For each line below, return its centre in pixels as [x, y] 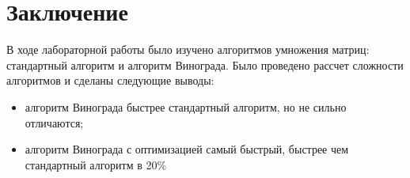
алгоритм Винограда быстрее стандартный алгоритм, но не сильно [186, 106]
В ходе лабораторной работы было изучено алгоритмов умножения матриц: [188, 49]
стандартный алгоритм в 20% [96, 164]
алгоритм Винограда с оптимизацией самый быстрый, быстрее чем [187, 149]
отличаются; [54, 122]
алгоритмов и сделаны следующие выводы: [110, 80]
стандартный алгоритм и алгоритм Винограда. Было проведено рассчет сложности [205, 64]
